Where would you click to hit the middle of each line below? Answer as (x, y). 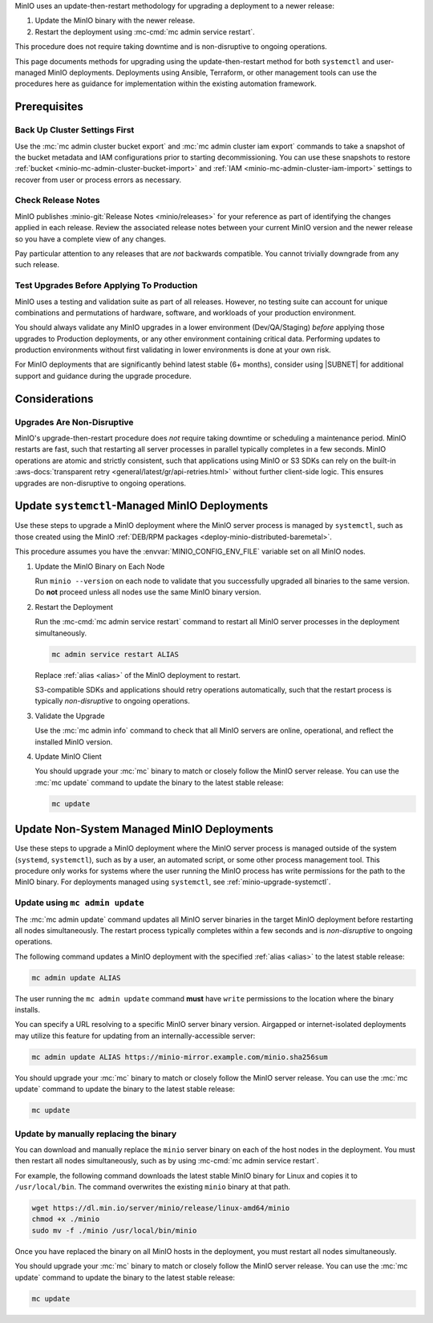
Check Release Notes (57, 201)
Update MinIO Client (68, 756)
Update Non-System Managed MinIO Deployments (144, 829)
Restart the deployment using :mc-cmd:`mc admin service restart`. (145, 31)
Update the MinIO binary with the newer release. (115, 21)
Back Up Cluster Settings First (75, 130)
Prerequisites (49, 107)
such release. (37, 265)
